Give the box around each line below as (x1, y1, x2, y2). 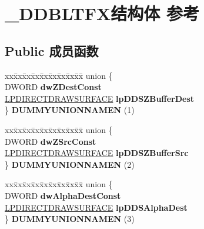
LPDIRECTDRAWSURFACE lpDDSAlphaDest (5, 201, 188, 213)
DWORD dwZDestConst (5, 81, 102, 93)
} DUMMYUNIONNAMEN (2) (5, 158, 135, 170)
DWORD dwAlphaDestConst (5, 189, 121, 201)
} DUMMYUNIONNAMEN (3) (5, 213, 135, 225)
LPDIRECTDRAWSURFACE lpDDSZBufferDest (5, 92, 195, 104)
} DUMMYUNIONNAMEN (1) (5, 104, 135, 116)
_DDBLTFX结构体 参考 (5, 1, 200, 25)
